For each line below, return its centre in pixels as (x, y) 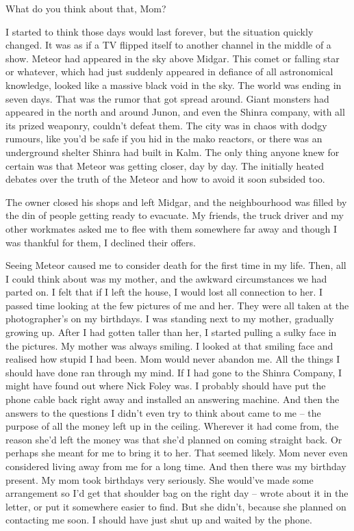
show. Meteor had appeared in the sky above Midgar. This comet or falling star (173, 58)
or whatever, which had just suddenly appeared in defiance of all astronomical (169, 72)
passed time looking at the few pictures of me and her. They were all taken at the (177, 305)
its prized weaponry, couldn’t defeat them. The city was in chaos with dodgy (166, 125)
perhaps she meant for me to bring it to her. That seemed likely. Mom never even (177, 453)
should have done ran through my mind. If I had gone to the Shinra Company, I (174, 372)
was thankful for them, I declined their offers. (101, 242)
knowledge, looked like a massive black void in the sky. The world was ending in (174, 85)
